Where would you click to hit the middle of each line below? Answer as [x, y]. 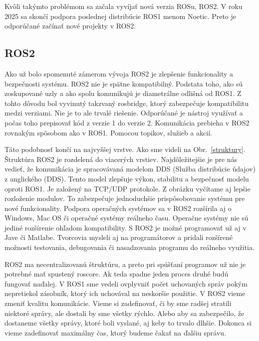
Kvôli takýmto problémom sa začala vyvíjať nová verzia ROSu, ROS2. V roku [124, 6]
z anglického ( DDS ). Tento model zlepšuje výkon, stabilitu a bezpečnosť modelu [127, 178]
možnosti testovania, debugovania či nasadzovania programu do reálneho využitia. [129, 247]
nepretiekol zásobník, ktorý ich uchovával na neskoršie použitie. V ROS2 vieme [125, 293]
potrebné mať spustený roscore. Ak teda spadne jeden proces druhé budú [117, 274]
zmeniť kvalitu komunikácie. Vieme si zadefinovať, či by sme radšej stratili [118, 303]
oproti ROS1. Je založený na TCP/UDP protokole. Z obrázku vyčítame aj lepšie [128, 188]
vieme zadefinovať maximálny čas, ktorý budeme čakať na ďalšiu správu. [116, 332]
